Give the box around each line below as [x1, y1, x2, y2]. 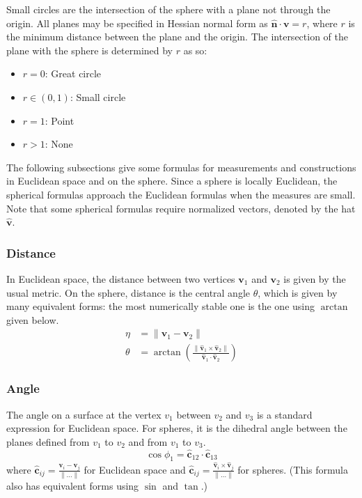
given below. [6, 312, 59, 327]
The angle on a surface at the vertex [6, 407, 162, 421]
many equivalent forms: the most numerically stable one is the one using [6, 299, 315, 313]
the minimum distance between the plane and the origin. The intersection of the [6, 29, 348, 44]
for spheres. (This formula [237, 462, 348, 476]
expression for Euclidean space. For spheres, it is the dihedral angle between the [6, 421, 347, 435]
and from [128, 434, 168, 449]
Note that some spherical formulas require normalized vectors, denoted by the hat [6, 201, 356, 215]
